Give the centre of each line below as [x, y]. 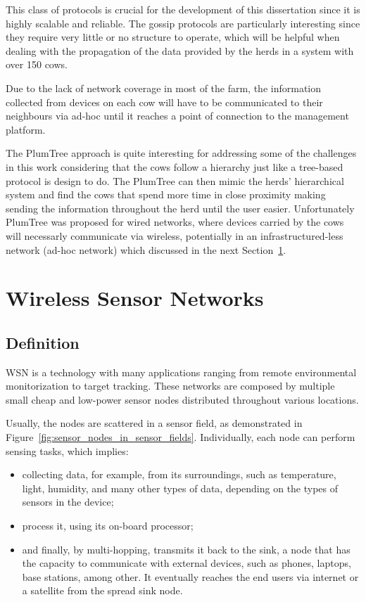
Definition [43, 342]
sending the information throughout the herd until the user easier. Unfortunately [180, 208]
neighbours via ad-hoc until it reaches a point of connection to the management [177, 116]
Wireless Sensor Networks [135, 298]
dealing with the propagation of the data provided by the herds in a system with [180, 50]
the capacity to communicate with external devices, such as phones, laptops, [187, 563]
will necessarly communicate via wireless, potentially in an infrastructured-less [175, 235]
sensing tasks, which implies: [67, 450]
